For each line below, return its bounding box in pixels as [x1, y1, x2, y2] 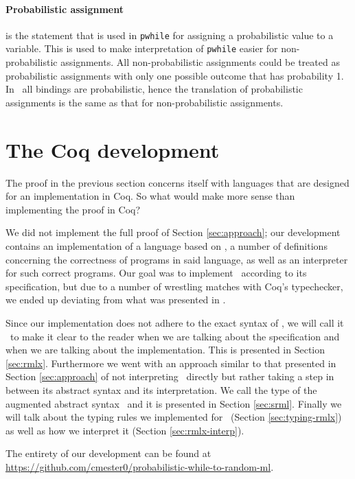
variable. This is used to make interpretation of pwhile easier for [5, 41, 278, 56]
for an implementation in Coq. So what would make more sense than [5, 189, 295, 203]
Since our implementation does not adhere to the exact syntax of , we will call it [5, 315, 344, 329]
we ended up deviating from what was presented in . [5, 292, 226, 307]
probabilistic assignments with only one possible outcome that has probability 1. [5, 68, 344, 82]
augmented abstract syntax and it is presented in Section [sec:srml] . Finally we [5, 396, 342, 410]
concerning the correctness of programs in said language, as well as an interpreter [5, 252, 348, 266]
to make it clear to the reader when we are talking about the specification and [10, 329, 340, 343]
